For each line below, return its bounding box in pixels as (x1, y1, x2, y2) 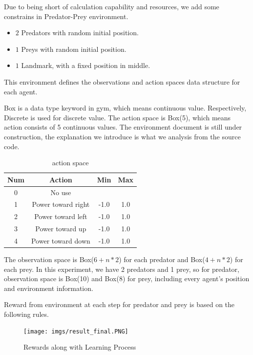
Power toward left (34, 211, 87, 222)
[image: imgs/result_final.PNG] (23, 328, 128, 335)
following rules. (4, 309, 49, 319)
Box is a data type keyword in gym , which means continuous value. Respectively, (4, 103, 247, 113)
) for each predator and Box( (119, 254, 205, 265)
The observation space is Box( (4, 254, 94, 265)
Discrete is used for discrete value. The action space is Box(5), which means (4, 112, 231, 122)
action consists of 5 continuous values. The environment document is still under (4, 122, 242, 132)
